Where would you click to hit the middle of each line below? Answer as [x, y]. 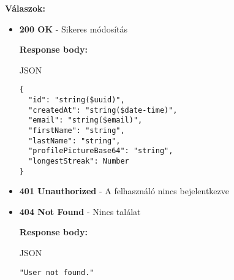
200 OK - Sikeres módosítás [73, 28]
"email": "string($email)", [85, 120]
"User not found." [57, 272]
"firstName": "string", [77, 131]
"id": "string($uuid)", [77, 100]
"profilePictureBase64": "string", [101, 151]
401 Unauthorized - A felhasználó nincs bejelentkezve [124, 191]
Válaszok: [25, 8]
